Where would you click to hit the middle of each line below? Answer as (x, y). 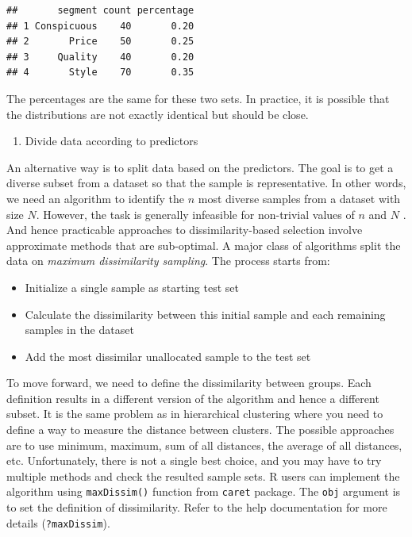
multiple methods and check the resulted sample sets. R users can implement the (203, 476)
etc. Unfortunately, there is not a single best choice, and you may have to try (194, 460)
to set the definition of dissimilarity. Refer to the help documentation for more (197, 507)
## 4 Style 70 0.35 (100, 73)
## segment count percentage (100, 10)
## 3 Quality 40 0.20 (100, 57)
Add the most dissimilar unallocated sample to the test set (168, 356)
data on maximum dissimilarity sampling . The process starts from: (168, 261)
